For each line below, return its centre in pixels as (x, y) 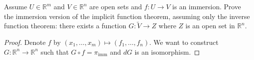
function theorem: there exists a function (65, 26)
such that (55, 51)
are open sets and (116, 6)
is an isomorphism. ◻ (167, 51)
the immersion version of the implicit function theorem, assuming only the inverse (127, 16)
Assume (16, 6)
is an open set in (210, 26)
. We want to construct (184, 42)
